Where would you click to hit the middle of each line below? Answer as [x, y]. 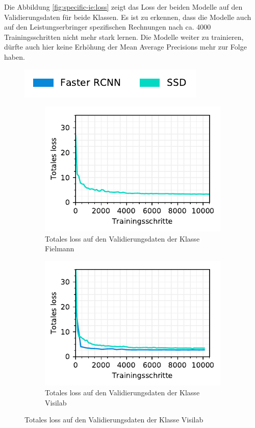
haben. [15, 56]
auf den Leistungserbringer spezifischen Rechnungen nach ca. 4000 [108, 27]
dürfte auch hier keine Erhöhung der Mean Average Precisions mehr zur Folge [125, 47]
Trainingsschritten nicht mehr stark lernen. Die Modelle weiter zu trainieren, [124, 37]
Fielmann [60, 248]
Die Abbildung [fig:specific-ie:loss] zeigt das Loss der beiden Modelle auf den [123, 7]
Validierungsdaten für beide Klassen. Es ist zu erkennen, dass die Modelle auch [128, 17]
